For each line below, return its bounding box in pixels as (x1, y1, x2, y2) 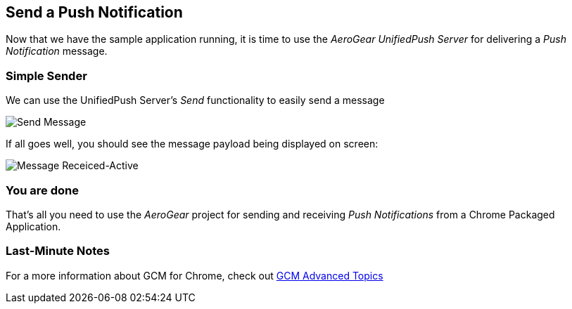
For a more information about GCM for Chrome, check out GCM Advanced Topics (6, 269, 383, 282)
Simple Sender (6, 68, 87, 83)
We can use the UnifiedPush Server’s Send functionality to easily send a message (6, 94, 385, 107)
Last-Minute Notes (6, 244, 110, 258)
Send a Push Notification (6, 4, 183, 21)
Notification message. (6, 45, 108, 58)
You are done (6, 183, 79, 197)
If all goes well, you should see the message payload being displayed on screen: (6, 138, 379, 150)
